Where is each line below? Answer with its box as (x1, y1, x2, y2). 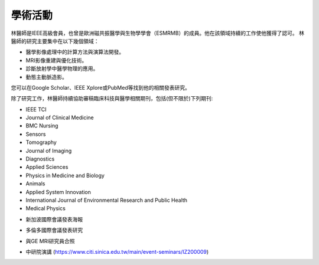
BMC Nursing (25, 122, 58, 129)
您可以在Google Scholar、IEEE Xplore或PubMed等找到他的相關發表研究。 (11, 84, 190, 91)
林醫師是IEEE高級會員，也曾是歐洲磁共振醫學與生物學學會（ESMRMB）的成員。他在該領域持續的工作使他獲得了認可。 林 (11, 30, 304, 37)
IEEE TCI (25, 106, 47, 113)
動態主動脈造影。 (25, 73, 67, 80)
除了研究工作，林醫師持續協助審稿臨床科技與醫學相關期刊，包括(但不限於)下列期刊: (11, 95, 213, 102)
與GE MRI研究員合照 (25, 237, 75, 244)
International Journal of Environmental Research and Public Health (25, 197, 188, 204)
